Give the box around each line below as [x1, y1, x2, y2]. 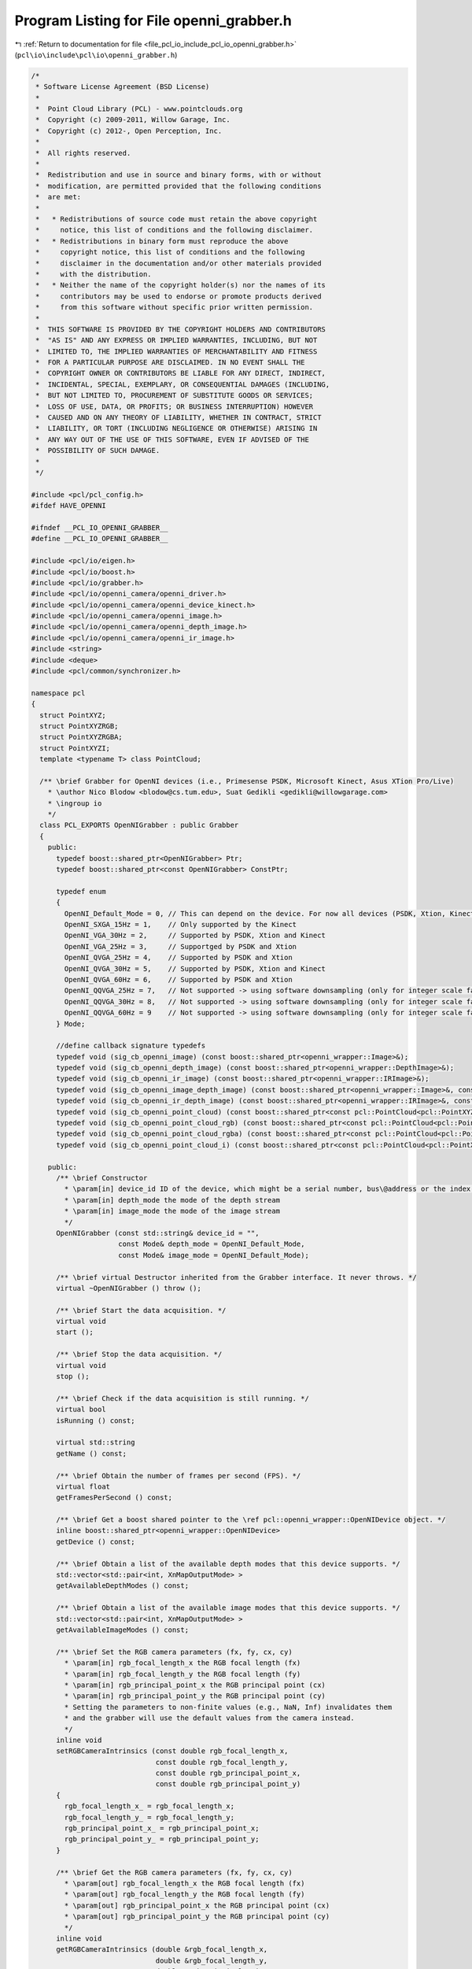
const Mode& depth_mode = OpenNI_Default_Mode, [118, 1240, 305, 1248]
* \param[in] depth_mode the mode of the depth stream [64, 1196, 281, 1204]
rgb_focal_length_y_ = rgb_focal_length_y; [64, 1812, 235, 1822]
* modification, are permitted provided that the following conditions [35, 181, 322, 191]
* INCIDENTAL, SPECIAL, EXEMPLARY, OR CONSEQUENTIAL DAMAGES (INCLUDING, [35, 380, 330, 389]
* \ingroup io [47, 799, 102, 807]
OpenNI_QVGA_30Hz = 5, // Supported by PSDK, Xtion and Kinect [64, 964, 326, 973]
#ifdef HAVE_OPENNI [31, 501, 106, 510]
